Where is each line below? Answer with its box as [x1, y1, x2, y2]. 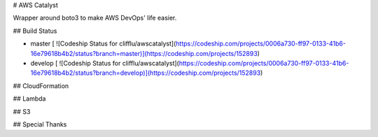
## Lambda [13, 94, 46, 103]
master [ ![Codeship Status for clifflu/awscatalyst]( [30, 39, 176, 48]
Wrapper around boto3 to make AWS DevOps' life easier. [13, 14, 177, 22]
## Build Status [13, 27, 57, 35]
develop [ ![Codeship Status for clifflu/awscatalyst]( [30, 59, 180, 67]
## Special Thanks [13, 120, 67, 129]
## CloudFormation [13, 81, 69, 90]
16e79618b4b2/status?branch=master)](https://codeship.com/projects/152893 [30, 49, 258, 57]
